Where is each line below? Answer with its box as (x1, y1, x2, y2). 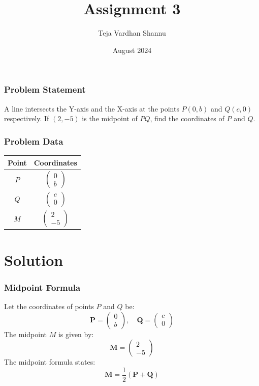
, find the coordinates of (150, 113, 224, 124)
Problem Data (4, 134, 63, 147)
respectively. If (4, 113, 49, 124)
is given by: (58, 328, 94, 339)
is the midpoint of (82, 113, 138, 124)
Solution (4, 249, 63, 270)
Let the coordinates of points (4, 300, 94, 311)
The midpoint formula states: (4, 356, 95, 367)
